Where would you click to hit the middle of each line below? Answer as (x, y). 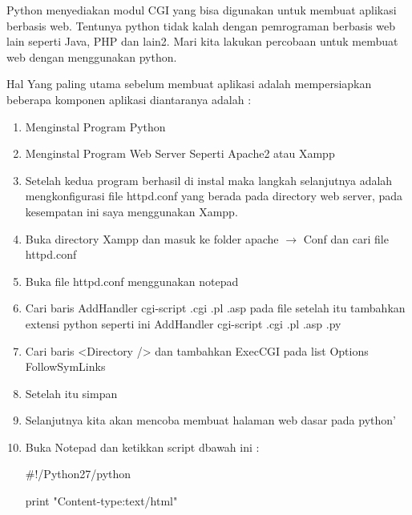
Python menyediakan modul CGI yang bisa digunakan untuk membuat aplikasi (202, 10)
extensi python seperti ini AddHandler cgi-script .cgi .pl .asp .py (183, 323)
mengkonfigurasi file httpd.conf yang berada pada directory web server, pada (214, 196)
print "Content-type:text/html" (101, 501)
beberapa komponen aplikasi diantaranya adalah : (129, 99)
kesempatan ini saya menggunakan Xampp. (131, 211)
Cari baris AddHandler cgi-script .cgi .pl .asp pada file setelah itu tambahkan (215, 308)
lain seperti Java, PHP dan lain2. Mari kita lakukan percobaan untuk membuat (202, 41)
